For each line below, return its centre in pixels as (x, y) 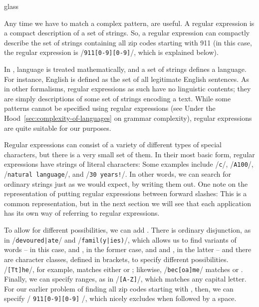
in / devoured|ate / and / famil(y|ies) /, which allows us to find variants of (120, 239)
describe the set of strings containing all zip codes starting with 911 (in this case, (128, 42)
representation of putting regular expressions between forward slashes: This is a (126, 193)
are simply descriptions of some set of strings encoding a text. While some (118, 98)
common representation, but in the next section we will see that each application (128, 203)
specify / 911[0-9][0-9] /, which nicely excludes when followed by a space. (120, 298)
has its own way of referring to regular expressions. (82, 213)
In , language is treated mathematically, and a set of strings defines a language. (125, 69)
